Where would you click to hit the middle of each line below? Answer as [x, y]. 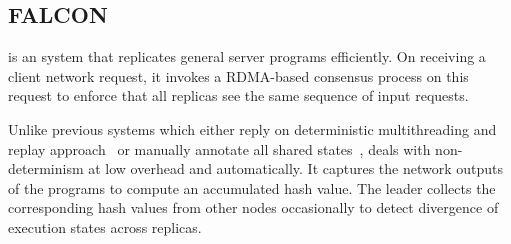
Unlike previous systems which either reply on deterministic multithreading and [252, 128]
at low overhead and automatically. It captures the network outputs [296, 168]
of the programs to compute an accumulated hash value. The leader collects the [252, 187]
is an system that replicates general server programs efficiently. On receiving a [247, 56]
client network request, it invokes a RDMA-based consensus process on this [238, 75]
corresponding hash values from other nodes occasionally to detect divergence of [253, 207]
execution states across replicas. [105, 226]
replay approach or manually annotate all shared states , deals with [219, 148]
